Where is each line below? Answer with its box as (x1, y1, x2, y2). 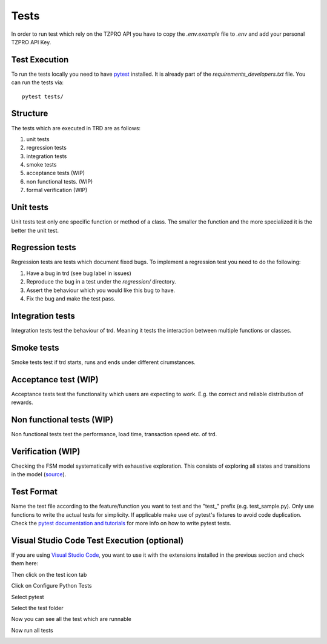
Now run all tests (11, 626, 54, 634)
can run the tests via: (11, 79, 64, 86)
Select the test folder (11, 604, 64, 611)
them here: (11, 560, 39, 567)
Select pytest (11, 593, 45, 600)
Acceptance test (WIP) (11, 374, 99, 385)
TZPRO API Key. (11, 38, 51, 45)
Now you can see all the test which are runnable (11, 616, 131, 623)
